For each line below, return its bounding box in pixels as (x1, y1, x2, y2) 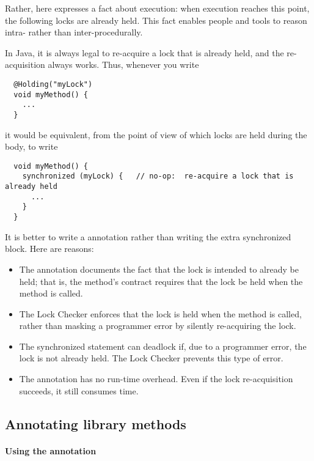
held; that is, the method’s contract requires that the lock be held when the (19, 275, 303, 287)
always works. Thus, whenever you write (48, 58, 199, 71)
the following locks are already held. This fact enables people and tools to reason (5, 13, 307, 26)
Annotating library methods (5, 414, 186, 433)
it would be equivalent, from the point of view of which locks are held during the (5, 128, 307, 141)
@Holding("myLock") (13, 79, 93, 89)
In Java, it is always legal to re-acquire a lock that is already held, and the (5, 46, 284, 59)
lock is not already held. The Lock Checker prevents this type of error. (19, 352, 283, 364)
